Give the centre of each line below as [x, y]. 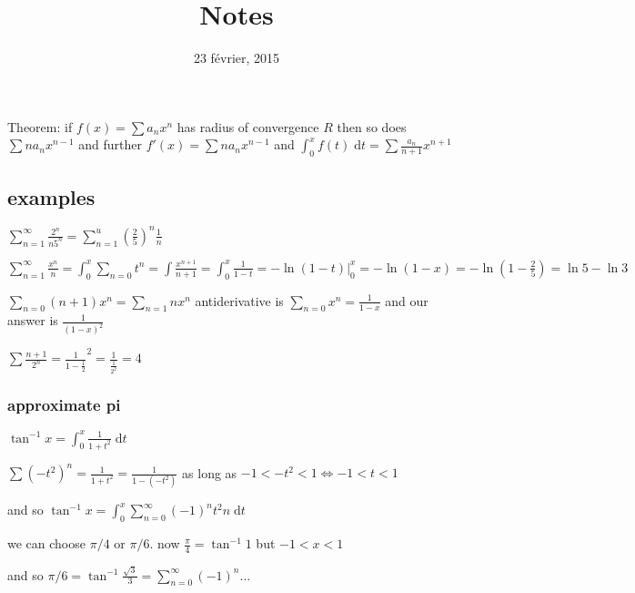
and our [407, 300]
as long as [210, 472]
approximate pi [64, 404]
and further [110, 144]
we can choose [46, 543]
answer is [33, 320]
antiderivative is [239, 300]
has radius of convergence [248, 126]
